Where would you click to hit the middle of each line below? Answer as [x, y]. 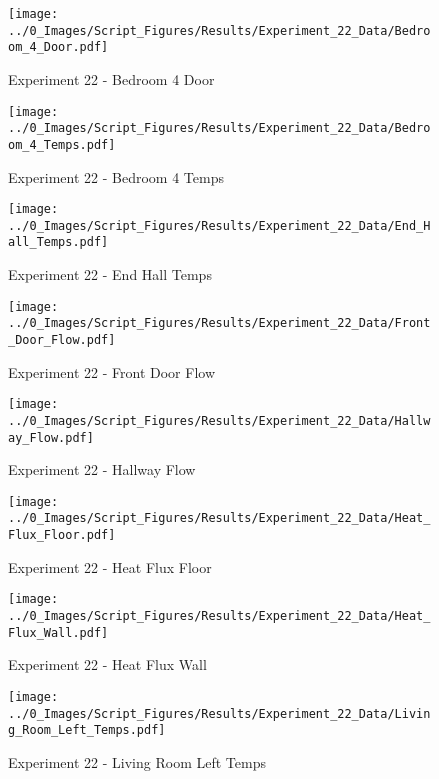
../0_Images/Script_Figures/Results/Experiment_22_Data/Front [219, 323]
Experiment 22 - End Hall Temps [110, 274]
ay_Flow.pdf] [51, 437]
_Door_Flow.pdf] [62, 340]
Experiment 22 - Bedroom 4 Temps [116, 176]
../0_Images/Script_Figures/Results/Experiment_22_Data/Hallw [219, 420]
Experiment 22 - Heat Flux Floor [110, 566]
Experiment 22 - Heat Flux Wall [107, 664]
